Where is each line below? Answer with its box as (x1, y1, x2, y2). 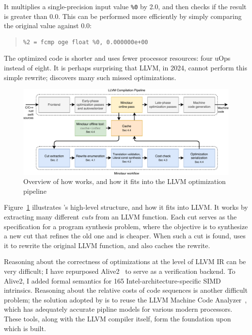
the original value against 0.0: (4, 20, 92, 31)
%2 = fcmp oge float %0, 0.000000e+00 (23, 38, 148, 46)
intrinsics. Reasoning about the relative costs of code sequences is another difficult (4, 285, 248, 295)
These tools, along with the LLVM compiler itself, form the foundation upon (4, 313, 231, 323)
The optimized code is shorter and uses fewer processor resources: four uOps (4, 53, 231, 63)
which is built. (4, 323, 46, 333)
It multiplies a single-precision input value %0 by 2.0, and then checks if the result (4, 1, 247, 11)
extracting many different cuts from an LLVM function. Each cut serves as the (4, 211, 237, 221)
